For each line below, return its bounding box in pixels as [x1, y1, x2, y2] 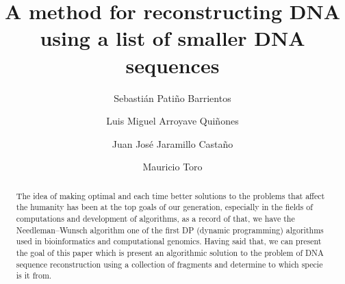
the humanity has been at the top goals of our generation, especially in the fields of [16, 201, 313, 213]
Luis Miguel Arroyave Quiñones [106, 114, 239, 128]
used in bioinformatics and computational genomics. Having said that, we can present [16, 235, 322, 247]
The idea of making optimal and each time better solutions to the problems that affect [16, 190, 325, 201]
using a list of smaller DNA [40, 24, 305, 52]
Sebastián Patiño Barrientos [114, 90, 231, 105]
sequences [125, 51, 220, 79]
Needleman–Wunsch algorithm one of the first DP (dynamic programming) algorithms [16, 224, 324, 235]
